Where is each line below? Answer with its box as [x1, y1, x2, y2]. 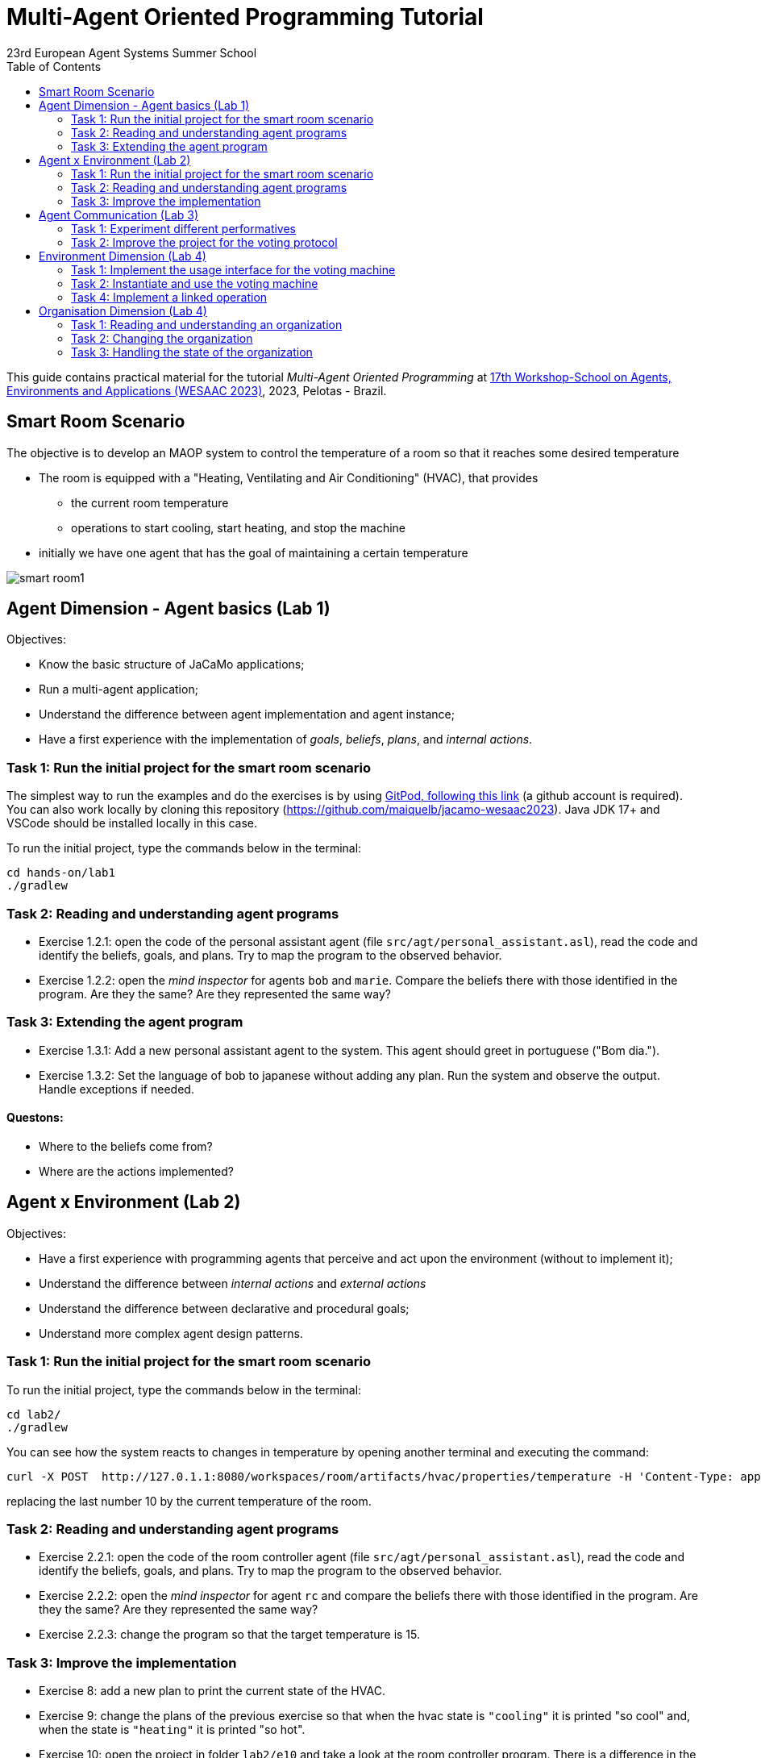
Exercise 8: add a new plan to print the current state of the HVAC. [39, 1684, 385, 1698]
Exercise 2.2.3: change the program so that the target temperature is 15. [39, 1627, 421, 1642]
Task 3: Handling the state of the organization [71, 344, 313, 359]
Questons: [6, 1110, 64, 1125]
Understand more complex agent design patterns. [39, 1326, 303, 1340]
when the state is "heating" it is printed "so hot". [39, 1723, 306, 1736]
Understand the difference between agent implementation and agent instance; [39, 707, 455, 722]
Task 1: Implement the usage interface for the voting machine [71, 262, 396, 277]
